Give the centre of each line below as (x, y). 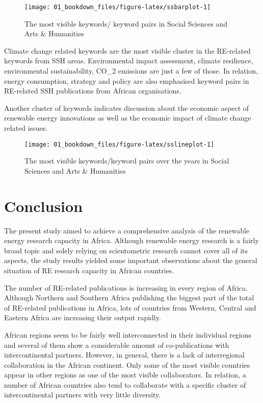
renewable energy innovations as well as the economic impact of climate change (128, 118)
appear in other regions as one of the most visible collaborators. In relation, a (125, 375)
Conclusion (44, 206)
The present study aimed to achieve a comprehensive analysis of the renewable (127, 230)
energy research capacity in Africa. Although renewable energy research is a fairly (131, 240)
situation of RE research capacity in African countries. (89, 270)
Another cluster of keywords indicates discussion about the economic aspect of (127, 108)
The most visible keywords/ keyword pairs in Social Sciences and (126, 23)
